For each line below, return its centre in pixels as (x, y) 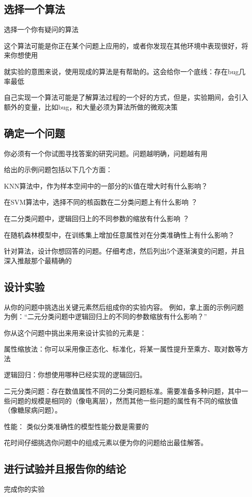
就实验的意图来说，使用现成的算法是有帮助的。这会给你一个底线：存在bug (121, 71)
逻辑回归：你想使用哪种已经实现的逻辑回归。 (75, 375)
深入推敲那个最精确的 (38, 260)
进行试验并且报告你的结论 (65, 469)
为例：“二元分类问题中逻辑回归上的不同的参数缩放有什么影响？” (106, 316)
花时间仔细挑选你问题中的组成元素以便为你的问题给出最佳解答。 (106, 442)
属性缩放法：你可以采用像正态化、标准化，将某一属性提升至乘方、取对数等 (123, 349)
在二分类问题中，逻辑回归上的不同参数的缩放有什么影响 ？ (97, 218)
